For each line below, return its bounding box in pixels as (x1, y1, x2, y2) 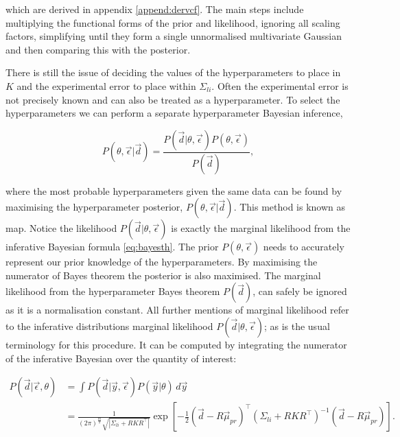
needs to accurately (263, 239, 344, 254)
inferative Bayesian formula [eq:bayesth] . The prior (5, 239, 219, 254)
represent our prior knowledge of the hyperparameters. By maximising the (5, 255, 318, 269)
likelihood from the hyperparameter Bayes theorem (5, 284, 220, 298)
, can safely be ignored (252, 284, 347, 298)
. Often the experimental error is (211, 78, 349, 93)
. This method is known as (233, 200, 346, 214)
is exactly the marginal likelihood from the (171, 221, 351, 235)
